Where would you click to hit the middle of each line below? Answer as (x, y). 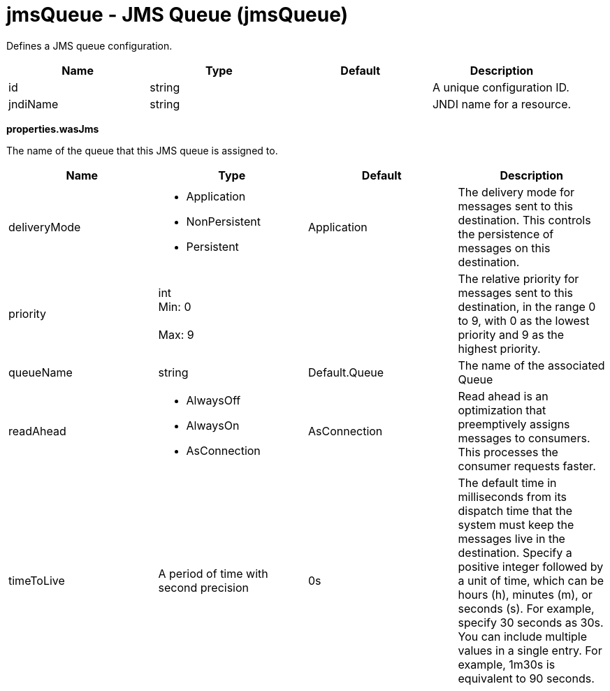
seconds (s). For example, (526, 608)
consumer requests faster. (527, 466)
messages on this (504, 248)
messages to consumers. (524, 438)
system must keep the (516, 524)
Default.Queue (346, 372)
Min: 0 (175, 306)
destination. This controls (524, 220)
